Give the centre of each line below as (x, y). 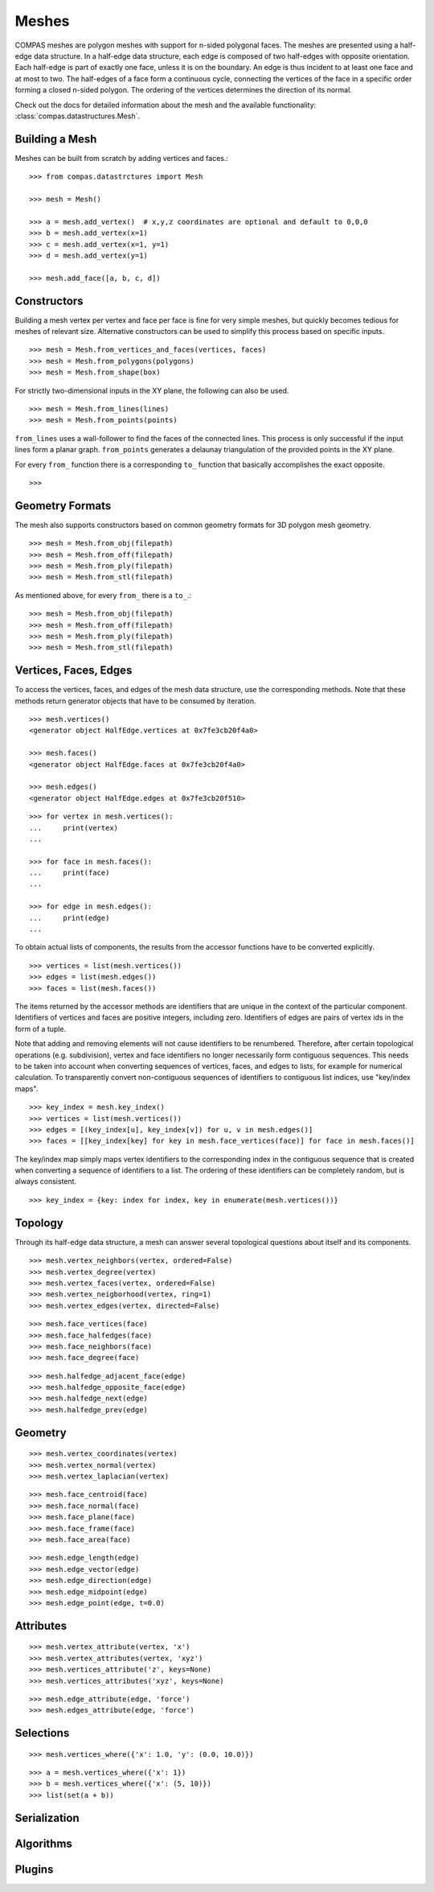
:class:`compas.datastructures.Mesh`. (78, 116)
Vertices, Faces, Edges (74, 671)
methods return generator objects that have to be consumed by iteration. (135, 701)
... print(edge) (70, 918)
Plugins (34, 1869)
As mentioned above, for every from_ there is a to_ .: (103, 595)
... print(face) (70, 873)
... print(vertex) (74, 828)
